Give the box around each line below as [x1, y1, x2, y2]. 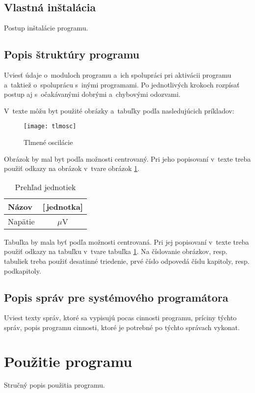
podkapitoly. [4, 265, 41, 276]
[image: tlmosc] [24, 123, 76, 130]
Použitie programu [4, 351, 132, 371]
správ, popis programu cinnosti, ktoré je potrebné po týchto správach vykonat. [4, 322, 240, 332]
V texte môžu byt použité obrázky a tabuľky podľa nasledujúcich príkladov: [4, 105, 234, 115]
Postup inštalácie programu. [4, 23, 88, 33]
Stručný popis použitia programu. [4, 379, 105, 390]
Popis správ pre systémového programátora [4, 289, 229, 305]
